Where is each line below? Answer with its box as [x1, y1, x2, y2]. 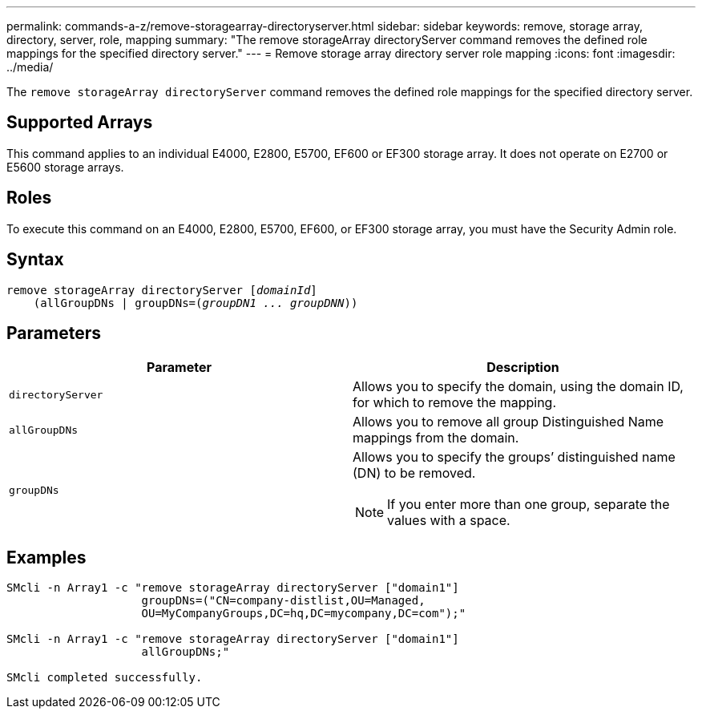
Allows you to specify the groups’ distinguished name [353, 449, 676, 466]
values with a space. [387, 512, 510, 529]
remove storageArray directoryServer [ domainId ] [6, 283, 317, 297]
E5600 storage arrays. [6, 160, 124, 174]
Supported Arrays [6, 112, 153, 133]
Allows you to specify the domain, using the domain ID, [353, 378, 684, 395]
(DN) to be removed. [353, 465, 476, 482]
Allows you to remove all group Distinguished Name [353, 414, 664, 430]
